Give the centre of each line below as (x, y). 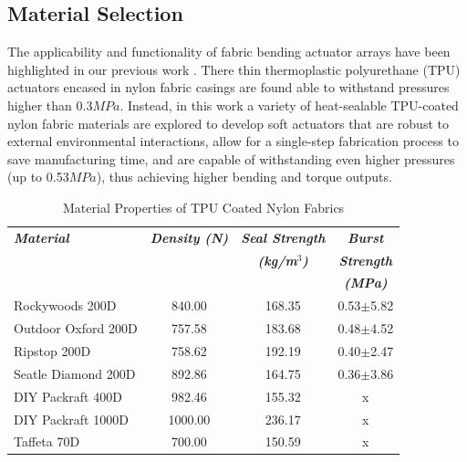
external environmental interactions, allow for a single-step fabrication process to (233, 141)
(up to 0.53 (38, 177)
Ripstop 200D (52, 351)
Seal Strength (283, 237)
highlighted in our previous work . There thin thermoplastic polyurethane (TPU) (234, 69)
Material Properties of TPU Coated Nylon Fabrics (204, 207)
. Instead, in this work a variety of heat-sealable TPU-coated (289, 105)
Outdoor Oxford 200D (76, 328)
